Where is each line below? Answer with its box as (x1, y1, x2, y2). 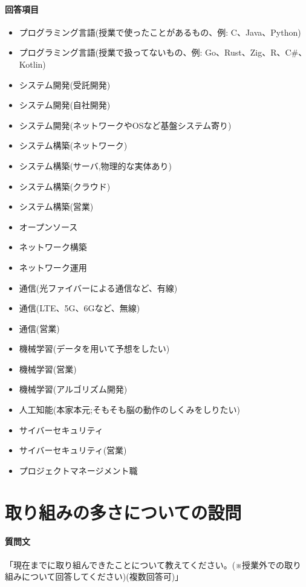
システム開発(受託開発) (19, 78, 111, 91)
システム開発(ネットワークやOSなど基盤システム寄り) (19, 118, 232, 131)
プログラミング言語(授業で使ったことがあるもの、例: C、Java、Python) (19, 25, 301, 38)
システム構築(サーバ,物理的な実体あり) (19, 159, 172, 172)
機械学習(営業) (19, 362, 77, 375)
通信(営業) (19, 322, 60, 334)
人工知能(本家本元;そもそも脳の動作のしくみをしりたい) (19, 403, 240, 416)
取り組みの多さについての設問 (5, 499, 242, 524)
